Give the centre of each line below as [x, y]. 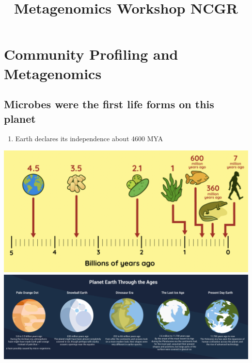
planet [20, 118]
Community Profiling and [91, 54]
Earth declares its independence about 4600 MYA [89, 139]
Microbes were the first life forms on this [109, 104]
